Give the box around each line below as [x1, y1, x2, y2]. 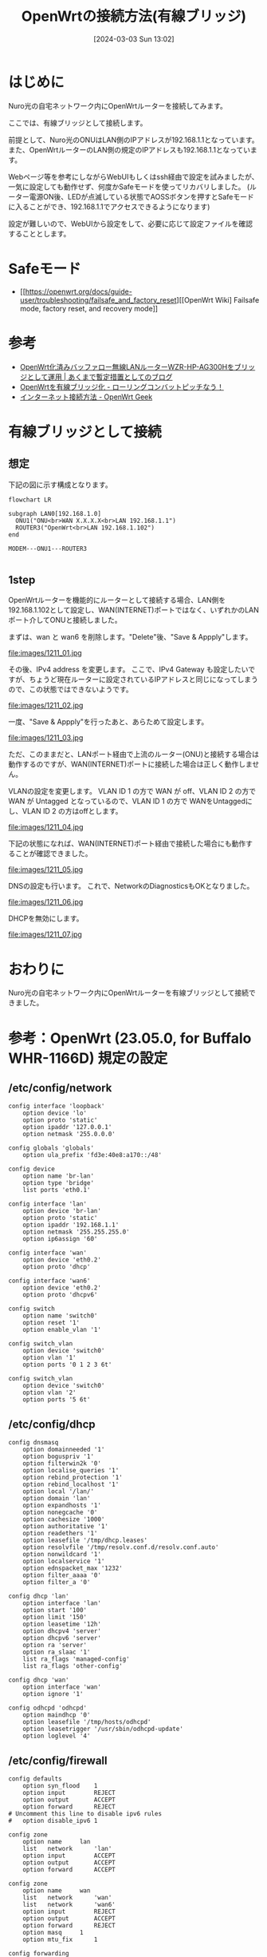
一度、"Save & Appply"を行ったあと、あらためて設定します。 [8, 717, 209, 727]
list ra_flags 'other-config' [22, 1662, 124, 1670]
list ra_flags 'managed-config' [22, 1655, 130, 1663]
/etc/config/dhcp [8, 1417, 96, 1431]
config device [8, 1165, 56, 1174]
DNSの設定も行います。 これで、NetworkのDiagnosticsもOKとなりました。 [8, 881, 254, 891]
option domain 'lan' [22, 1495, 91, 1503]
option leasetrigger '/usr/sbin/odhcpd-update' [22, 1725, 183, 1733]
